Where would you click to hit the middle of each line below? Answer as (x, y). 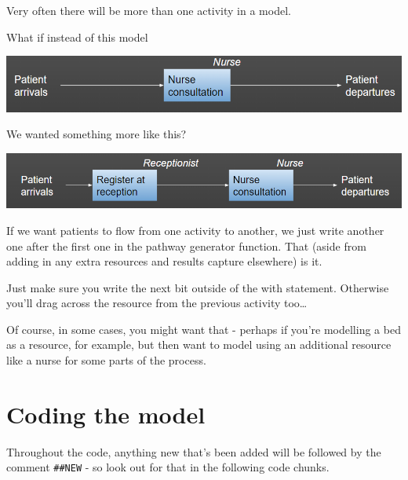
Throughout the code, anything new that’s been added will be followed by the (194, 451)
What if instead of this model (77, 37)
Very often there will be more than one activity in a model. (149, 10)
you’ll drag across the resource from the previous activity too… (157, 303)
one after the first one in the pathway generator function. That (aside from (186, 245)
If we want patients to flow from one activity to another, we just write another (195, 230)
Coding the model (106, 414)
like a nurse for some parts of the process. (106, 360)
